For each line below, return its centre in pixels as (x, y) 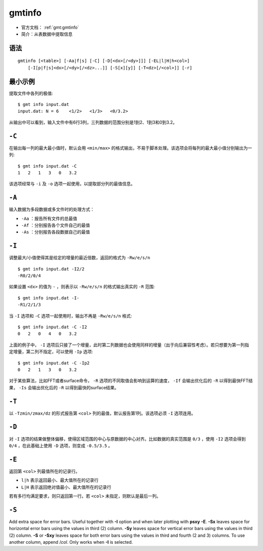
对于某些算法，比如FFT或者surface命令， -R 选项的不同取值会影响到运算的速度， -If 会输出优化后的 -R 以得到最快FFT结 (131, 381)
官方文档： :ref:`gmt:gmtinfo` (50, 27)
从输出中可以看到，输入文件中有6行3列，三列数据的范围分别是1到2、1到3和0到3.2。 (93, 122)
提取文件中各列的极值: (31, 93)
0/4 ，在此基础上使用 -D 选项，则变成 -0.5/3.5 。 (61, 445)
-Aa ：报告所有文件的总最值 (49, 218)
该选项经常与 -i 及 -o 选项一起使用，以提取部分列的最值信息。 (72, 184)
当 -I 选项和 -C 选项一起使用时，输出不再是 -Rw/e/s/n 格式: (71, 316)
